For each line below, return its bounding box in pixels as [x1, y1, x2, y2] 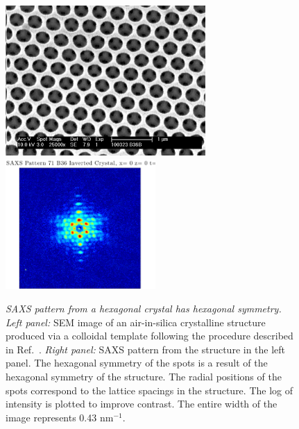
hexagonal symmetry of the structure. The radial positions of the [6, 369, 282, 383]
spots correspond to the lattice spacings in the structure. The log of [6, 382, 293, 397]
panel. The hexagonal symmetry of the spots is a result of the [6, 355, 268, 370]
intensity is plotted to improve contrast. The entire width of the [6, 396, 277, 411]
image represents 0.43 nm [6, 410, 114, 424]
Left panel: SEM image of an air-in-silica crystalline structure [6, 314, 266, 329]
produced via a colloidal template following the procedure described [6, 328, 293, 343]
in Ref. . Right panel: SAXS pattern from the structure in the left [6, 342, 286, 356]
